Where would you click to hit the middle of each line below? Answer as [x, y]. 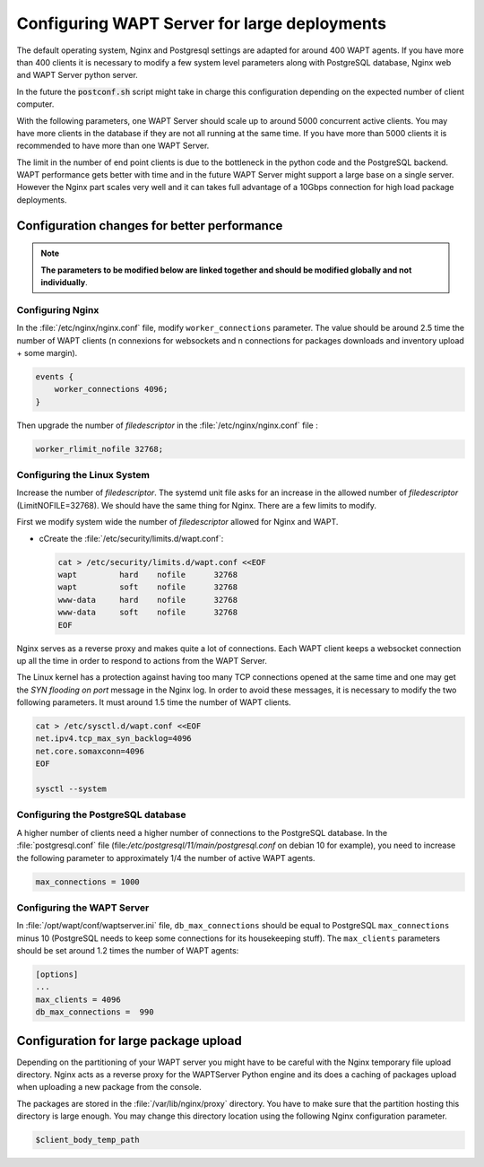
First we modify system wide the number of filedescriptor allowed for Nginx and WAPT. [177, 522]
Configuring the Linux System [83, 475]
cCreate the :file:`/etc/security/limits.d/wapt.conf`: [131, 538]
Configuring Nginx [58, 309]
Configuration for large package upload [129, 1041]
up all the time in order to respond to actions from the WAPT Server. [142, 660]
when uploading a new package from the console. [109, 1087]
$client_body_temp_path [88, 1140]
